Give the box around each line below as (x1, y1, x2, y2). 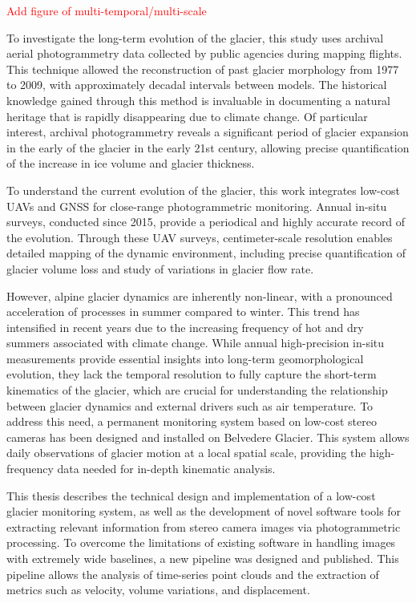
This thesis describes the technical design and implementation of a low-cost (6, 487, 376, 504)
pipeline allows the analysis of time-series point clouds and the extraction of (6, 565, 379, 582)
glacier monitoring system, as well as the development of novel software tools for (6, 503, 402, 520)
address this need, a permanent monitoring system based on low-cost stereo (6, 413, 377, 430)
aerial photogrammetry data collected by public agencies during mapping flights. (6, 45, 402, 62)
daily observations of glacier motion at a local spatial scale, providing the (6, 444, 366, 461)
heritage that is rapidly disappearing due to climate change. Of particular (6, 107, 368, 124)
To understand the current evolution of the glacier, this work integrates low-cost (6, 181, 400, 198)
